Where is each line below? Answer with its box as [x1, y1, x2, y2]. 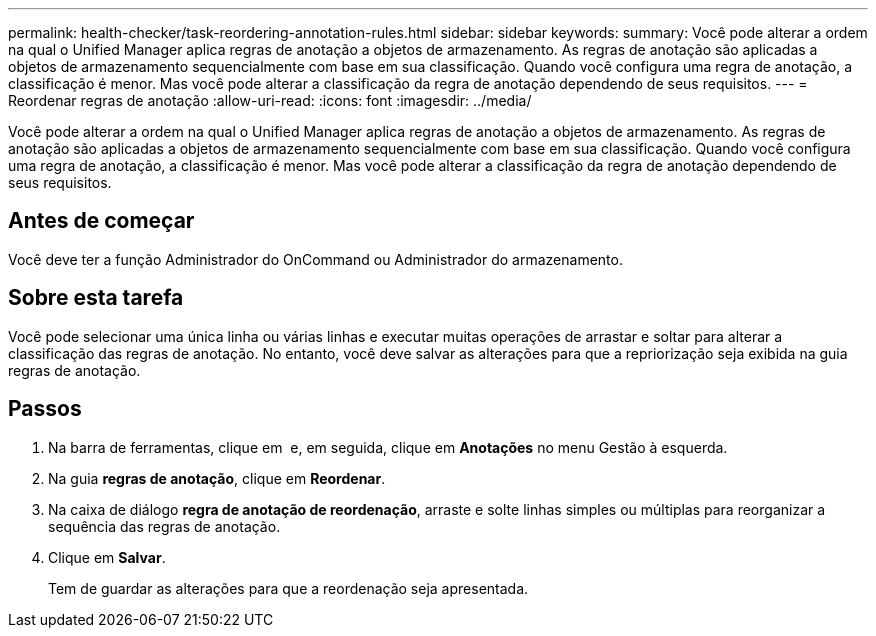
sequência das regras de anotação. [48, 517, 281, 535]
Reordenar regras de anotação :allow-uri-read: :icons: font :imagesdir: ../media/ [8, 92, 532, 109]
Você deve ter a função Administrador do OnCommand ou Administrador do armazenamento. [8, 250, 623, 268]
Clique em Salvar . [48, 548, 166, 566]
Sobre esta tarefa [8, 285, 184, 311]
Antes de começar [8, 208, 195, 234]
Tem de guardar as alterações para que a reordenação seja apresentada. [48, 579, 529, 597]
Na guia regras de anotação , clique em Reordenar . [48, 469, 386, 487]
